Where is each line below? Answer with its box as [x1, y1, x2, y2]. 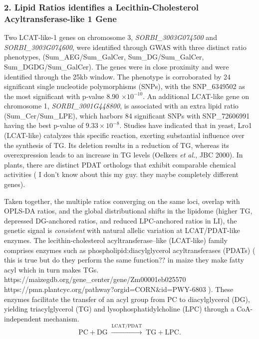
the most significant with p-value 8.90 [4, 90, 119, 101]
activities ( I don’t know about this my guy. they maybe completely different [4, 169, 239, 179]
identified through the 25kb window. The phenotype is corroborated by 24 [4, 71, 231, 81]
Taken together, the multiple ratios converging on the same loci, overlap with [4, 195, 240, 206]
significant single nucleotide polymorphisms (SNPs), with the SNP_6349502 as [4, 81, 245, 91]
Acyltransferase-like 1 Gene [4, 12, 117, 24]
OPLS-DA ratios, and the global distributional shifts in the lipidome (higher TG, [4, 205, 253, 216]
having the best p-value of [4, 120, 84, 130]
